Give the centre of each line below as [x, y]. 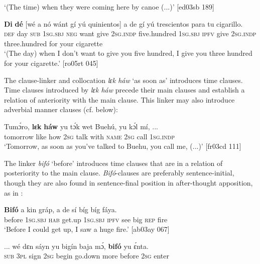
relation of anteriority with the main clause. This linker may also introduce [119, 99]
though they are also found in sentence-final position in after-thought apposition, [128, 182]
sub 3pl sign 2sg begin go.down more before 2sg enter [87, 256]
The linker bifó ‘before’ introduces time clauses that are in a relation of [113, 163]
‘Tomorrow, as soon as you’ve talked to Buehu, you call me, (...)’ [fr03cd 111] [123, 146]
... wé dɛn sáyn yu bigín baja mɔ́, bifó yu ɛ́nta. [76, 246]
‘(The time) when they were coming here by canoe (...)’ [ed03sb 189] [109, 7]
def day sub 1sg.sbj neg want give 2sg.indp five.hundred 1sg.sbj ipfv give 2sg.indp [130, 33]
